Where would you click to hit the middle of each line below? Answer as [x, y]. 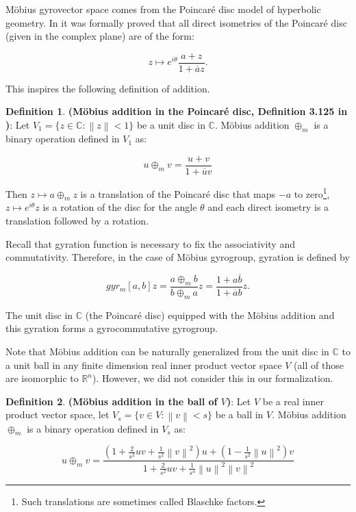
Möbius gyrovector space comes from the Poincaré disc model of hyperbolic [163, 9]
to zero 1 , [312, 192]
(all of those [319, 364]
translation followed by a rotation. [77, 220]
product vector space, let [58, 414]
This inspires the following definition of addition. [108, 88]
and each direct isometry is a [268, 207]
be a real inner [293, 401]
